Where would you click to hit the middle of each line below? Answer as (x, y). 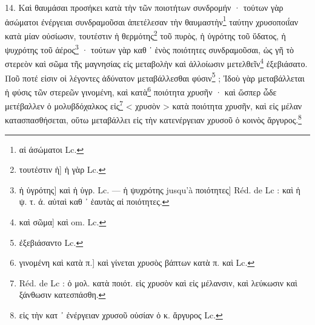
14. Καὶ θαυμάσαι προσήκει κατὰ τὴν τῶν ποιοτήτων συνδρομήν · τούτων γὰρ (144, 7)
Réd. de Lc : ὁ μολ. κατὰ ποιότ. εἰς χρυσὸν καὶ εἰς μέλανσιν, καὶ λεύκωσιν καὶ (158, 282)
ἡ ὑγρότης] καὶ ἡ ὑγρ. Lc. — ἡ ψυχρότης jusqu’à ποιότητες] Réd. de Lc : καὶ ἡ (160, 189)
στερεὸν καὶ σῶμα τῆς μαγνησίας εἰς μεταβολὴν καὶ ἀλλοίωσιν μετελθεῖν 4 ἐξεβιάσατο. (156, 63)
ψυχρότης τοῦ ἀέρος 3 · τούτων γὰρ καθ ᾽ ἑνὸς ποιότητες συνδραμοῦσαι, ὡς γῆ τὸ (150, 49)
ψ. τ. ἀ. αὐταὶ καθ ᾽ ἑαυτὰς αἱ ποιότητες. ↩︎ (94, 201)
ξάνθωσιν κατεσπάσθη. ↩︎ (62, 294)
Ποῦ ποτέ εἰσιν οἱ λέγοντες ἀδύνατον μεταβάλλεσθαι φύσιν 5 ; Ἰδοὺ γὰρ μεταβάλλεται (155, 77)
